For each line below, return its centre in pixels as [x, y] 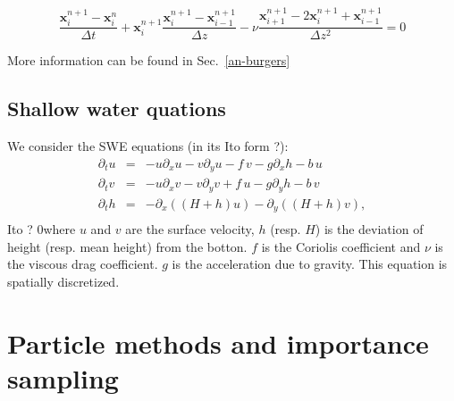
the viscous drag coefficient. [83, 264]
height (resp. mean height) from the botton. [127, 246]
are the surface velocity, [190, 229]
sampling [63, 377]
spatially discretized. [63, 281]
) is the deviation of [369, 229]
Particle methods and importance [218, 343]
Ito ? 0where [42, 229]
